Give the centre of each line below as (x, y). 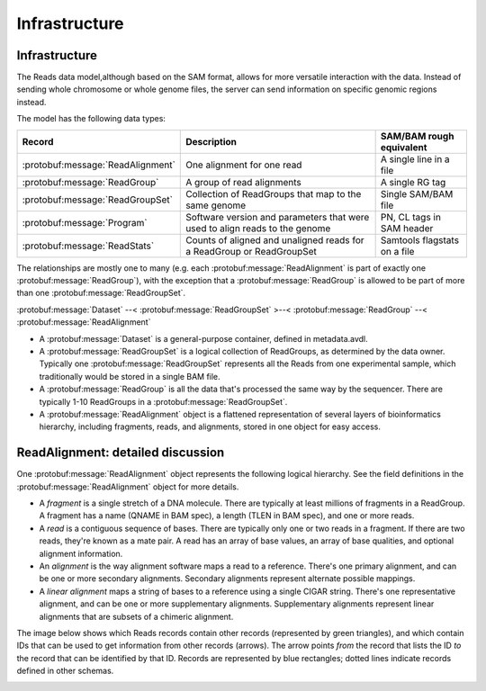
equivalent (404, 147)
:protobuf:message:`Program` (85, 222)
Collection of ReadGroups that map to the (274, 193)
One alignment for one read (244, 165)
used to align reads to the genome (258, 228)
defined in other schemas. (65, 671)
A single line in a (415, 159)
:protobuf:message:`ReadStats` (88, 246)
